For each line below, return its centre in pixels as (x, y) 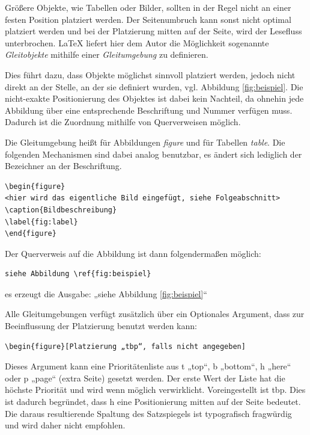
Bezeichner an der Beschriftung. (63, 166)
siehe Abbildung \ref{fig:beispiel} (78, 274)
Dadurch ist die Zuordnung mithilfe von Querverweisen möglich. (123, 122)
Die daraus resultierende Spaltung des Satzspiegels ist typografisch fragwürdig (148, 413)
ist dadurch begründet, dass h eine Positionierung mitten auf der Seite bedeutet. (153, 402)
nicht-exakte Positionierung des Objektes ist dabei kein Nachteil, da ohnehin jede (154, 98)
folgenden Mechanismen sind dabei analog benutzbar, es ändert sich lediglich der (153, 154)
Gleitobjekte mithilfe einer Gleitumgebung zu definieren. (107, 54)
